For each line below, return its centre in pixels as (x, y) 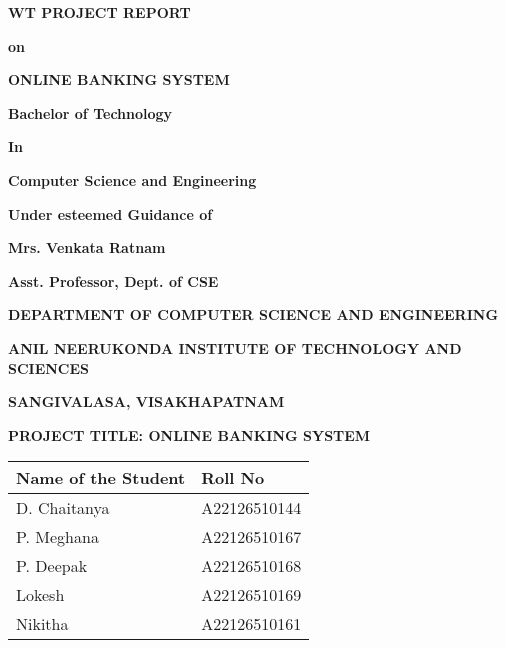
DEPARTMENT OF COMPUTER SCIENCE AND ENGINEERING (253, 314)
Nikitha (42, 624)
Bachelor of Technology (90, 112)
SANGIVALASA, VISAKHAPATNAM (146, 401)
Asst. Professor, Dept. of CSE (113, 280)
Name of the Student (101, 478)
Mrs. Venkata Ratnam (87, 247)
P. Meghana (57, 537)
